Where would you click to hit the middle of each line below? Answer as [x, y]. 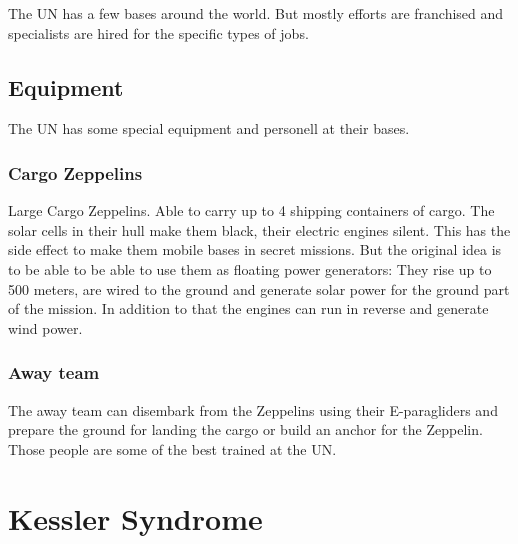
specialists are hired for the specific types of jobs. [158, 32]
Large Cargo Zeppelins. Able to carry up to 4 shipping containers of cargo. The [251, 210]
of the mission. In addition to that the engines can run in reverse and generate [248, 308]
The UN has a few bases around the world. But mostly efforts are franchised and [256, 13]
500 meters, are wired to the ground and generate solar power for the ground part [259, 288]
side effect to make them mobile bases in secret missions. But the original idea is [255, 249]
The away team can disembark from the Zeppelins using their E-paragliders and [253, 409]
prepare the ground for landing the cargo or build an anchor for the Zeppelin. [245, 429]
